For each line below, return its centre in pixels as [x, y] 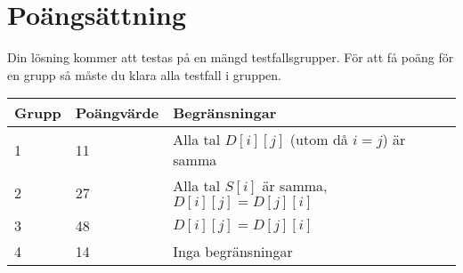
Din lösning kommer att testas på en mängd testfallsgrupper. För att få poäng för [231, 57]
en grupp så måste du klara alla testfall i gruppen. [144, 74]
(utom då [319, 140]
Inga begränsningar [233, 252]
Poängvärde [117, 113]
